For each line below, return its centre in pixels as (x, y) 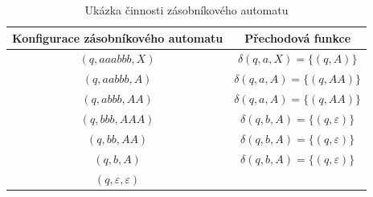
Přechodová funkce (298, 37)
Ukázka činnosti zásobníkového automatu (186, 10)
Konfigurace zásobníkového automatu (118, 37)
